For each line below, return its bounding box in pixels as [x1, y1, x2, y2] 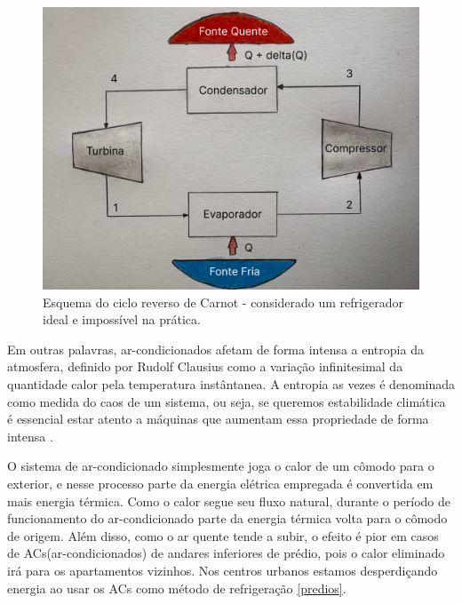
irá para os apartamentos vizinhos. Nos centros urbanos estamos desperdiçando [7, 560, 438, 579]
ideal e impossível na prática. [43, 310, 201, 329]
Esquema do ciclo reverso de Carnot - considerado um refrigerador [43, 292, 403, 311]
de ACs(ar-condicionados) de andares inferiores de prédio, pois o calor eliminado [7, 544, 445, 562]
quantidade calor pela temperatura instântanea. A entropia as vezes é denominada [7, 374, 455, 393]
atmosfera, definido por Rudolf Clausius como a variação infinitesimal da [7, 357, 403, 376]
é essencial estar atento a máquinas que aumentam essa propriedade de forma [7, 409, 429, 428]
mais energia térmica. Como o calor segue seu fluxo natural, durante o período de [7, 491, 450, 510]
